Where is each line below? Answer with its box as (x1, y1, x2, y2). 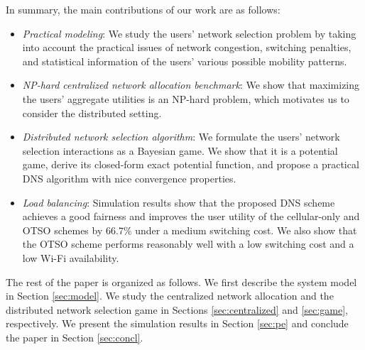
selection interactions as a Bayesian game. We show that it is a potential (22, 143, 338, 158)
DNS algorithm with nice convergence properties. (22, 170, 236, 185)
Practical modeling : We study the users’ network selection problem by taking (22, 26, 356, 40)
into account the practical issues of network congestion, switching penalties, (22, 40, 352, 55)
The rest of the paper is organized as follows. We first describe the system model (6, 274, 357, 289)
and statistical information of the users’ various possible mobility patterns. (22, 53, 347, 68)
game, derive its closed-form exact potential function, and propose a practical (22, 157, 359, 172)
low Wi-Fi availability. (22, 250, 119, 265)
